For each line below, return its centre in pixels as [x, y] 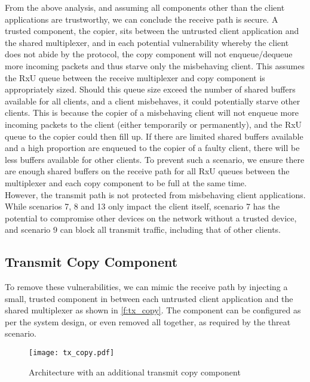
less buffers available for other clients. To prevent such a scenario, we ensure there [155, 159]
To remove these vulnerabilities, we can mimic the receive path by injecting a [146, 287]
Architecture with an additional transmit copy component [135, 372]
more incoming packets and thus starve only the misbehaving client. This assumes [155, 65]
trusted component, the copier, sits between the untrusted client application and [152, 31]
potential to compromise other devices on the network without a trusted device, [151, 218]
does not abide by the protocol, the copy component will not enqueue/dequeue [149, 54]
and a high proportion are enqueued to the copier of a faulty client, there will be [152, 148]
